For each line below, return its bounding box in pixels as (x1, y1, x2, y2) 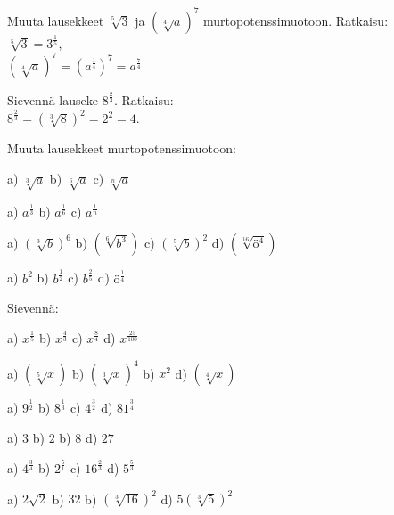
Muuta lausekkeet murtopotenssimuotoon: (7, 139, 236, 158)
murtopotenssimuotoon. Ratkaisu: (203, 11, 389, 29)
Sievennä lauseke (7, 91, 98, 110)
